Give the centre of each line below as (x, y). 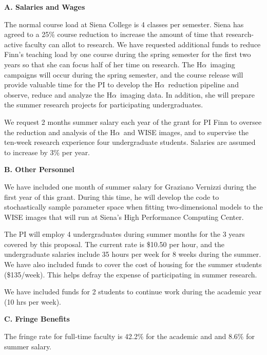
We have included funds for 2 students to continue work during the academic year (133, 292)
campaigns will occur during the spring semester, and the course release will (124, 74)
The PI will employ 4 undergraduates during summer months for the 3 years (125, 234)
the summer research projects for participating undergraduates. (104, 105)
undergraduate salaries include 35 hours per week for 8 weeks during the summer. (133, 254)
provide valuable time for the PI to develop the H (82, 85)
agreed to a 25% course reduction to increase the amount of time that (114, 34)
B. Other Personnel (39, 169)
